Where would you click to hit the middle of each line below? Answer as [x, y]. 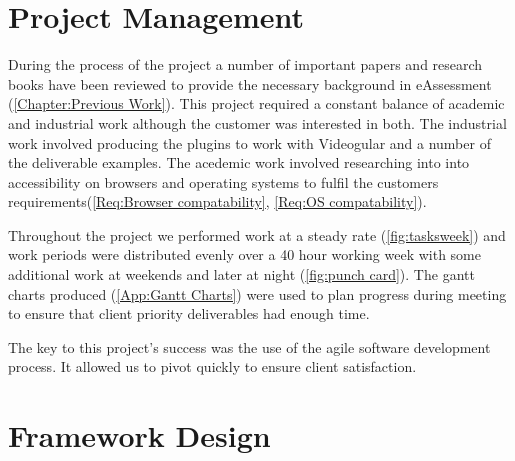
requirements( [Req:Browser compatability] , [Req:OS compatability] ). [217, 201]
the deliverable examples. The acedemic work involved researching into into [239, 162]
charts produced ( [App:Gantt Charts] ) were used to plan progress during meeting [257, 293]
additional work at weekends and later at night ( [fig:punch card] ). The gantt [241, 274]
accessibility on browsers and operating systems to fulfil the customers [223, 181]
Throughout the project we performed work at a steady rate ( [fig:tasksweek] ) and [257, 234]
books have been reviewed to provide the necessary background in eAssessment [250, 83]
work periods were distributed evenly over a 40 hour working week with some [244, 254]
